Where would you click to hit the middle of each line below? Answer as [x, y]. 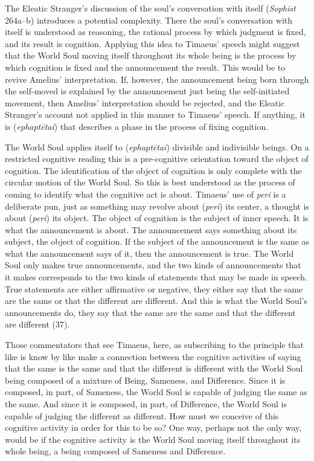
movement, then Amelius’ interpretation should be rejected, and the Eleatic [145, 102]
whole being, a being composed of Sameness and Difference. [115, 451]
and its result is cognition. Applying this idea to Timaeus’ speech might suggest [152, 43]
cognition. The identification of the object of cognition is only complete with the [153, 170]
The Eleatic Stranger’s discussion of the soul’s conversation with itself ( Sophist [150, 8]
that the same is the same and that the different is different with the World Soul [154, 368]
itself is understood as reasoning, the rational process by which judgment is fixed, [155, 32]
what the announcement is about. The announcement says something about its [151, 229]
